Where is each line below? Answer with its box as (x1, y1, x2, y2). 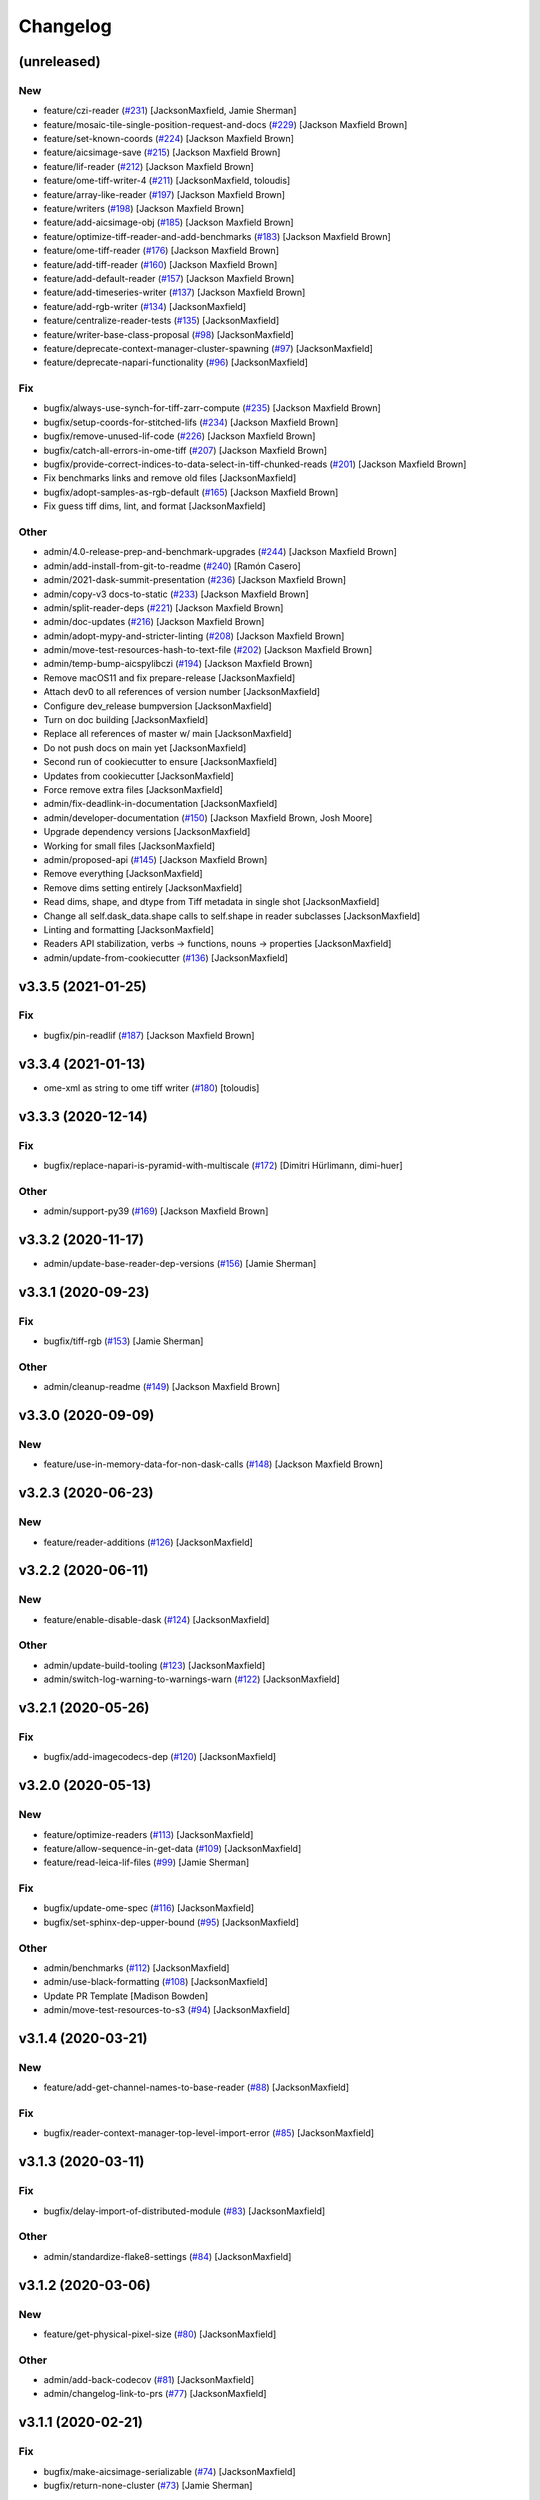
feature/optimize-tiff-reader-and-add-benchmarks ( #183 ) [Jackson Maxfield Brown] (43, 230, 392, 242)
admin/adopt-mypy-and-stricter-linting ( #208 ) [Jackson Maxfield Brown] (43, 630, 345, 642)
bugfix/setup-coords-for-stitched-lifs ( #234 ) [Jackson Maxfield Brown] (43, 416, 339, 428)
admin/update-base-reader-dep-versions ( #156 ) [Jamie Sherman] (43, 1257, 317, 1269)
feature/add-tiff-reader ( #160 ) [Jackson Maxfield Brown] (43, 258, 278, 270)
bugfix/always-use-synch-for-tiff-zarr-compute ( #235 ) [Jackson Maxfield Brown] (43, 402, 382, 414)
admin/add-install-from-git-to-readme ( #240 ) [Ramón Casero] (43, 560, 302, 572)
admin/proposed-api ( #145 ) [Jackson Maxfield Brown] (43, 853, 268, 865)
